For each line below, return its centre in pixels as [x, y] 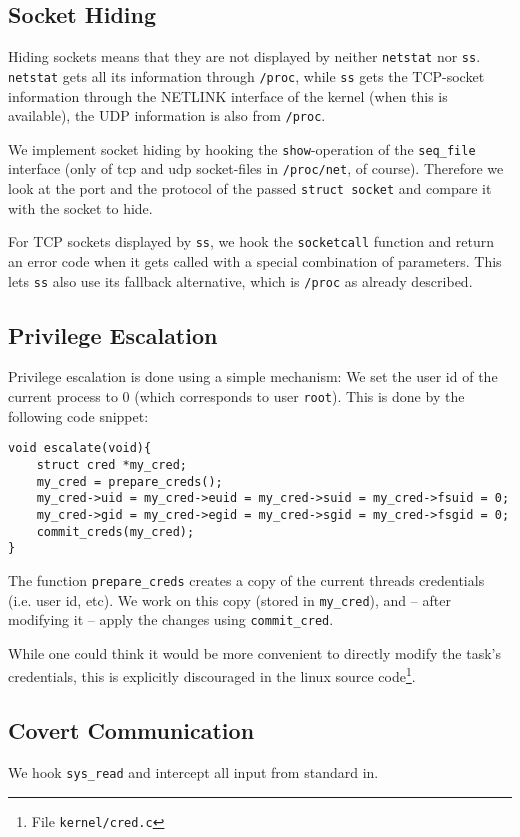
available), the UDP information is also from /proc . [167, 115]
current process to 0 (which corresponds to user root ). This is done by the [236, 396]
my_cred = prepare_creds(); [129, 481]
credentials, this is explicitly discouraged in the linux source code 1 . [212, 675]
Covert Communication [131, 730]
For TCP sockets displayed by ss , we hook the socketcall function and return [251, 241]
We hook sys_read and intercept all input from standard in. [193, 771]
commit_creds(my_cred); [115, 531]
